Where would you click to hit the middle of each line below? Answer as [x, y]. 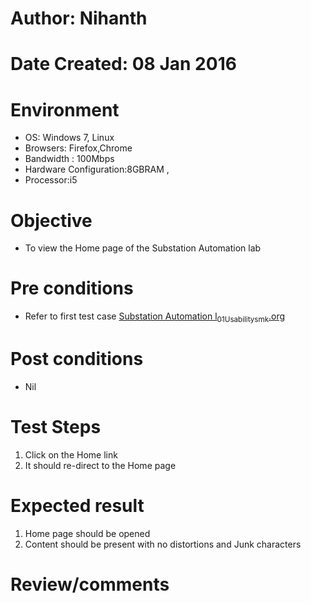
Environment [65, 109]
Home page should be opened [87, 533]
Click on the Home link [71, 454]
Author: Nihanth [79, 18]
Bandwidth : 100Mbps [69, 159]
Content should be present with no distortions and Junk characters [163, 544]
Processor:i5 [51, 180]
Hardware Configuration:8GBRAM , [97, 169]
